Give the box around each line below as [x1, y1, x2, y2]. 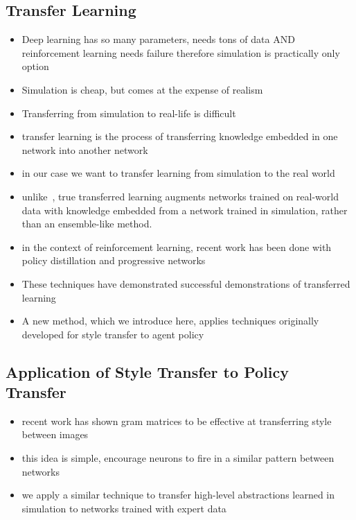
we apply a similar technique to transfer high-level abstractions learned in [21, 487, 335, 502]
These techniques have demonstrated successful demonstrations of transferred [21, 276, 350, 291]
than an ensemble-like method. [21, 216, 152, 231]
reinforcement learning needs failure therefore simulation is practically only [21, 45, 340, 60]
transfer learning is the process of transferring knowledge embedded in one [21, 129, 338, 144]
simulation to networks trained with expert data [21, 501, 226, 515]
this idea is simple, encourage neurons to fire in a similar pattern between [21, 451, 335, 465]
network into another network [21, 142, 148, 157]
